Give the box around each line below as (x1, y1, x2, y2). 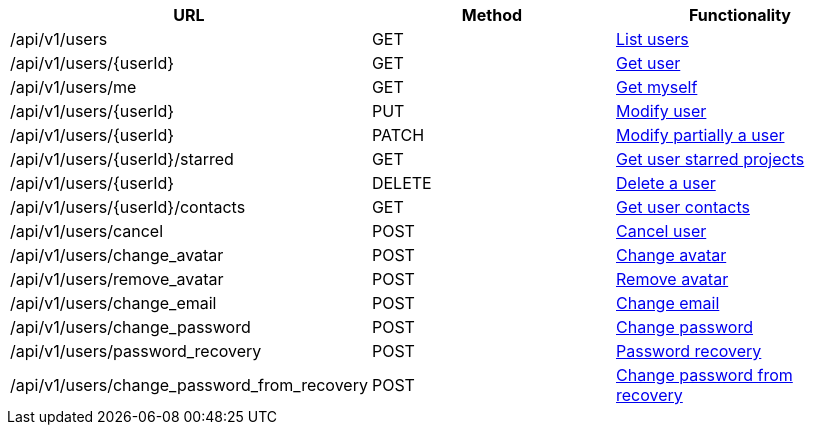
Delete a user (616, 173, 716, 193)
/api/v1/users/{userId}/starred (10, 149, 234, 169)
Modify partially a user (616, 125, 785, 145)
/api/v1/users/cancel (10, 221, 163, 241)
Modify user (616, 101, 707, 121)
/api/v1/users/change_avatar (10, 245, 224, 265)
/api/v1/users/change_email (10, 293, 217, 313)
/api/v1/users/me (10, 77, 137, 97)
